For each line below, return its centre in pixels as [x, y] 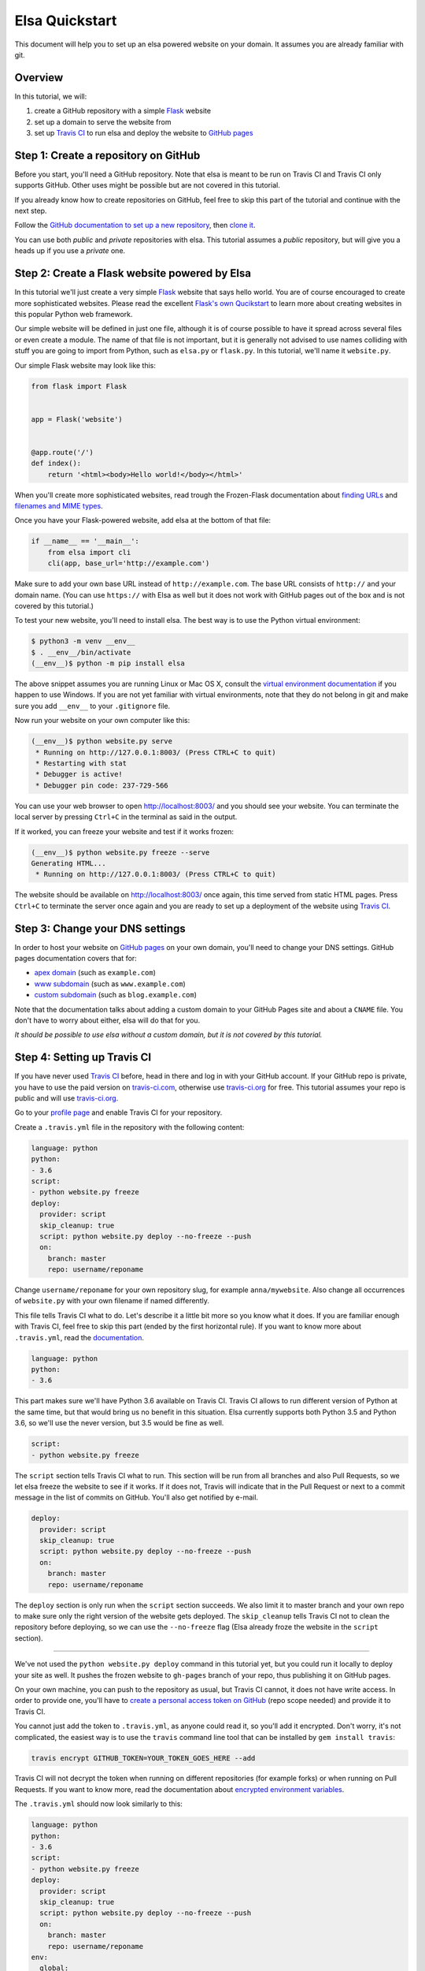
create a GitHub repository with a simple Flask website [123, 111]
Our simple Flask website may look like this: [85, 365]
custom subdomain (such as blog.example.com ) [115, 995]
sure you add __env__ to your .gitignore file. [92, 706]
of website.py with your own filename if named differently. [112, 1301]
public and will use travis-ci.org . [67, 1098]
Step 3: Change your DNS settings [100, 928]
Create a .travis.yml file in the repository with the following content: [129, 1127]
